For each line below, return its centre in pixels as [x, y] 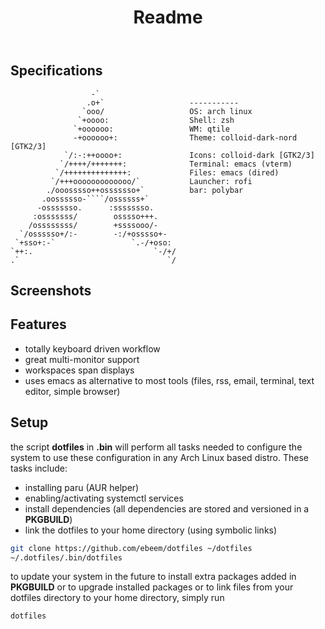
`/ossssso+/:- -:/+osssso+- [93, 234]
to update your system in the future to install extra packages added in [153, 577]
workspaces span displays [79, 370]
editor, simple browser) [72, 391]
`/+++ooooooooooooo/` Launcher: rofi [151, 181]
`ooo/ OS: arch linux [167, 111]
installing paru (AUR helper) [82, 487]
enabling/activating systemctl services [104, 498]
